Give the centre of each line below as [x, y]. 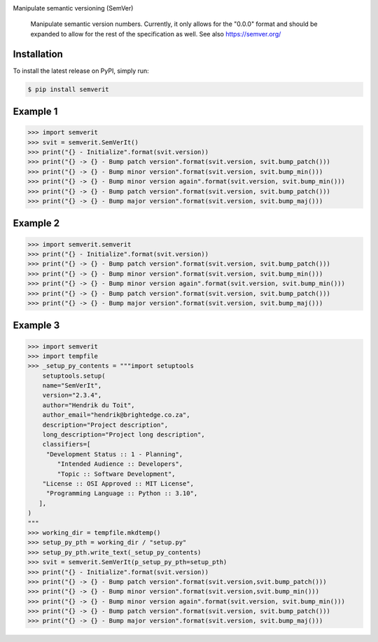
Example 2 [36, 223]
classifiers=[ [66, 444]
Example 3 [36, 326]
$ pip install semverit [69, 89]
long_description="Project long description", [124, 435]
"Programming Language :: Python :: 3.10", [122, 493]
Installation [38, 54]
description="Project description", [105, 425]
